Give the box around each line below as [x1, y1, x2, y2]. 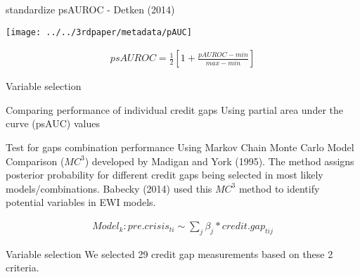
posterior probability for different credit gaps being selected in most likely [6, 167, 323, 182]
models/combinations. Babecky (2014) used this [6, 181, 212, 195]
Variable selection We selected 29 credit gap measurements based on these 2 [6, 246, 333, 261]
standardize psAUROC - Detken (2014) [6, 2, 175, 16]
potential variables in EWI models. [6, 195, 156, 210]
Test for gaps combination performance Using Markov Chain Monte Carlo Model [6, 140, 354, 155]
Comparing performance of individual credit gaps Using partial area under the [6, 102, 344, 117]
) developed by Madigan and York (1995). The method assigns [84, 153, 354, 168]
